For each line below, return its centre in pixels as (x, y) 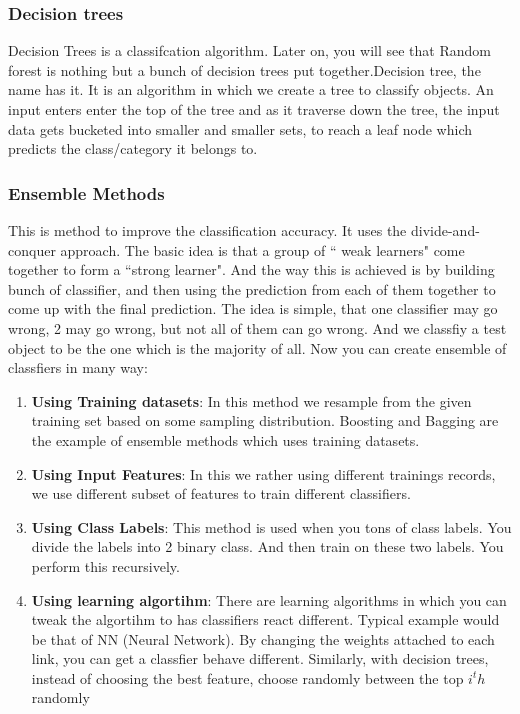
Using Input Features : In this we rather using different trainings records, (263, 473)
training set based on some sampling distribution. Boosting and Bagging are (265, 420)
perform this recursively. (105, 565)
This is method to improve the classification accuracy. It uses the (207, 230)
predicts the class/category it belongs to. (133, 148)
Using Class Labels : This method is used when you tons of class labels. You (271, 526)
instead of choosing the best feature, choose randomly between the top (247, 677)
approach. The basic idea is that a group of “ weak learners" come (262, 249)
